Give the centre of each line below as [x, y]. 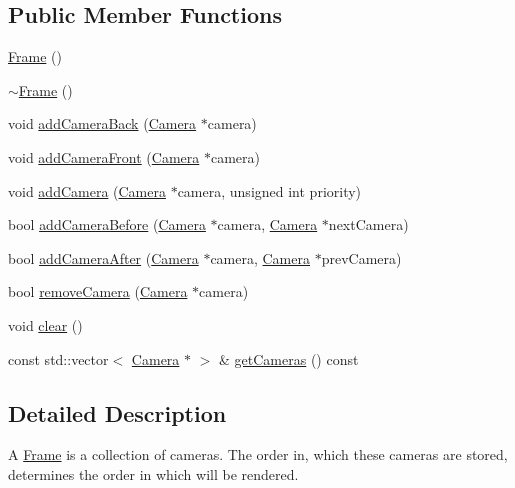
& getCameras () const [289, 358]
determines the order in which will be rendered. [153, 473]
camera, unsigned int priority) [269, 190]
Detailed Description [117, 412]
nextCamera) [368, 224]
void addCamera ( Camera [87, 190]
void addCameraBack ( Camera [102, 123]
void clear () [45, 324]
